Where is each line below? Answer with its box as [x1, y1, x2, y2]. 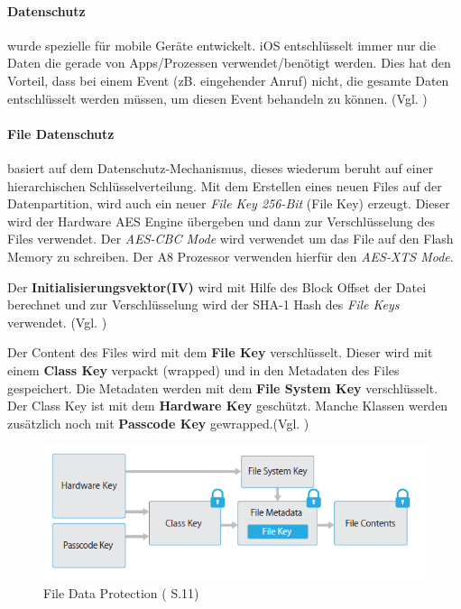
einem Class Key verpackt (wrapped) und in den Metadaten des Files [7, 360, 400, 379]
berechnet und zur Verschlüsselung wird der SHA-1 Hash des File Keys [7, 295, 400, 314]
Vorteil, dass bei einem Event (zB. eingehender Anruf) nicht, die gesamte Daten [7, 70, 449, 89]
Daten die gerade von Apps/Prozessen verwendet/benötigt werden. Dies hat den [7, 53, 451, 72]
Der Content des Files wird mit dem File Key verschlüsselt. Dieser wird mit [7, 343, 433, 362]
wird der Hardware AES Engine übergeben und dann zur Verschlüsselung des [7, 211, 435, 230]
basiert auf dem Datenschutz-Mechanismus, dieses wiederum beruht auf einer [7, 158, 434, 177]
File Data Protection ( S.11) [43, 584, 199, 603]
